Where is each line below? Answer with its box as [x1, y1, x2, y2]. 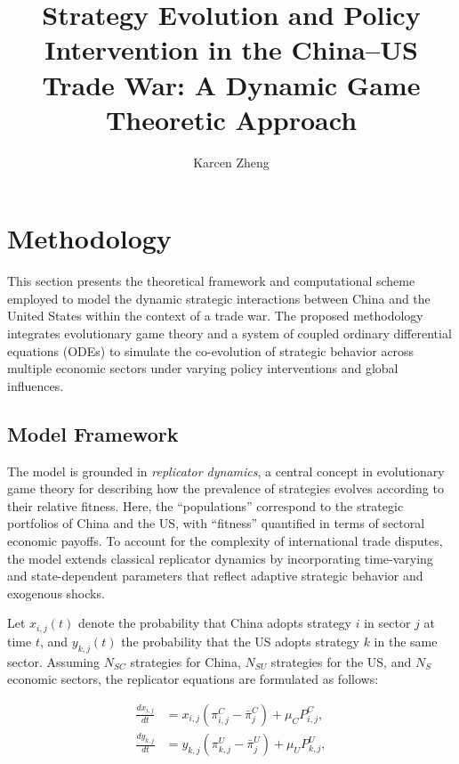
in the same [374, 631, 438, 650]
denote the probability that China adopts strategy [77, 614, 351, 632]
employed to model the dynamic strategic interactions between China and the [7, 289, 431, 307]
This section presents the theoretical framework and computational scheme [7, 272, 415, 290]
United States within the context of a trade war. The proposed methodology [7, 306, 423, 325]
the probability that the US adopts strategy [121, 631, 359, 650]
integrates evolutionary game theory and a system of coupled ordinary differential [7, 324, 452, 342]
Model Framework [7, 419, 179, 447]
